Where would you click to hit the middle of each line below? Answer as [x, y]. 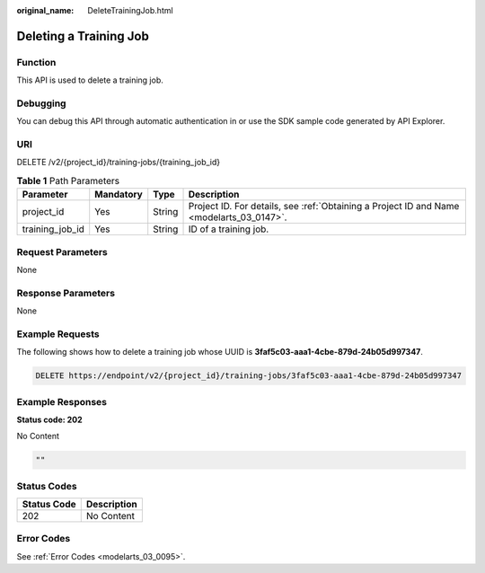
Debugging [41, 103]
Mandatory [119, 195]
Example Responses [62, 401]
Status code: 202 [49, 419]
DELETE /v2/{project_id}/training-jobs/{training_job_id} [118, 163]
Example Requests [58, 334]
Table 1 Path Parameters [68, 181]
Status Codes [47, 486]
